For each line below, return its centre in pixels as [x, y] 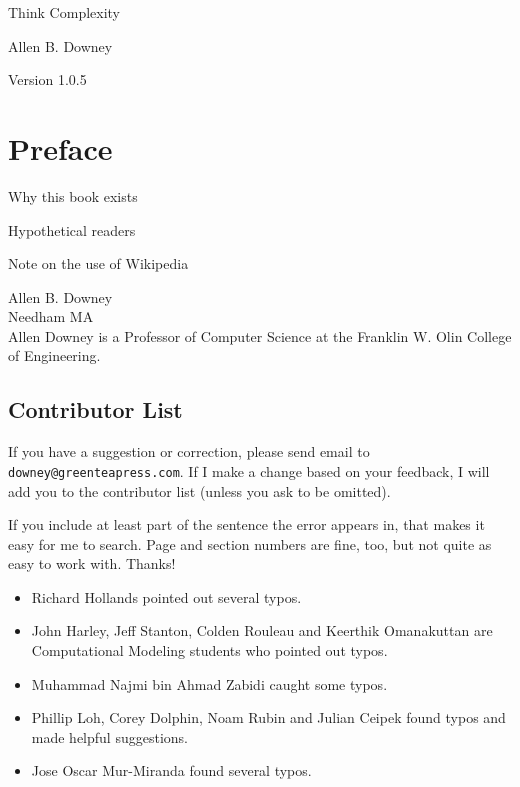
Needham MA [51, 316]
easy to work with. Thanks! [92, 563]
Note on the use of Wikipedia [98, 263]
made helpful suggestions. [109, 736]
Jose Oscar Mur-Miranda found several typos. [171, 770]
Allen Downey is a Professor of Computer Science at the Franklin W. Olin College [260, 335]
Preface [60, 147]
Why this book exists [73, 195]
